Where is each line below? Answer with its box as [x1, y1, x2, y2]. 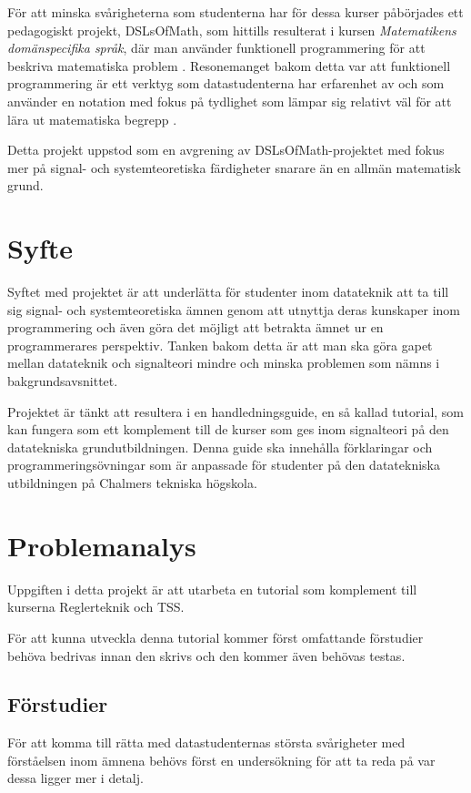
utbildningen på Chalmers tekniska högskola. [7, 473, 257, 492]
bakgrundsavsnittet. [7, 371, 118, 391]
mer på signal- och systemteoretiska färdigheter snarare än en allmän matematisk [7, 158, 461, 177]
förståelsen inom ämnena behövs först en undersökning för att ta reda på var [7, 750, 436, 769]
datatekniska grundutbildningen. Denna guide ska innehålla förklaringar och [7, 437, 433, 456]
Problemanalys [7, 526, 196, 564]
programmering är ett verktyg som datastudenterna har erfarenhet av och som [7, 74, 445, 93]
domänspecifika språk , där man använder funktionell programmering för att [7, 38, 426, 57]
